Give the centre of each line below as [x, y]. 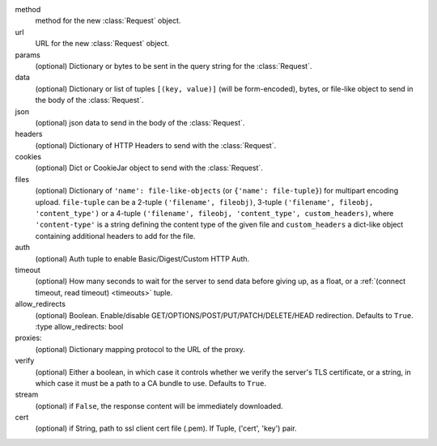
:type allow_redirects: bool [79, 326]
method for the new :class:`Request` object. [108, 21]
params [28, 55]
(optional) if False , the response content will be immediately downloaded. [159, 406]
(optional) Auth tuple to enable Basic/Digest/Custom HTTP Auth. [142, 258]
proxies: [28, 338]
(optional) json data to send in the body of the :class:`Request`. [140, 122]
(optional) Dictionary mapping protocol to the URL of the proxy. [140, 349]
